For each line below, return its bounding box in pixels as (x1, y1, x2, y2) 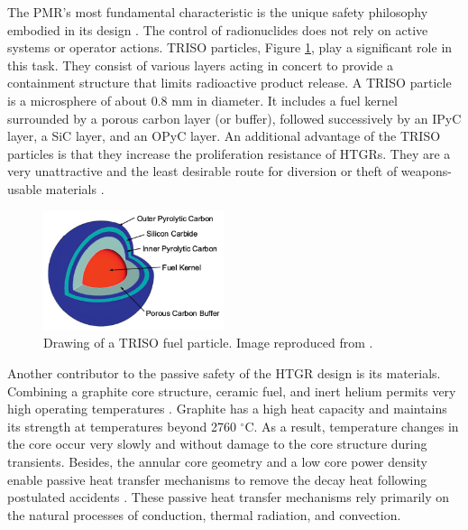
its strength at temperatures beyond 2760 (7, 416, 236, 435)
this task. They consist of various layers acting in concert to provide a (7, 55, 393, 74)
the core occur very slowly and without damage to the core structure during (7, 434, 427, 453)
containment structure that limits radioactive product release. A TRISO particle (7, 73, 452, 92)
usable (7, 179, 42, 198)
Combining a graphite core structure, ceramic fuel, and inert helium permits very (7, 381, 456, 400)
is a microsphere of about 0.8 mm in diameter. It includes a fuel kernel (7, 90, 398, 109)
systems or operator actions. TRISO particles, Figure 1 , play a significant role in (7, 38, 453, 57)
